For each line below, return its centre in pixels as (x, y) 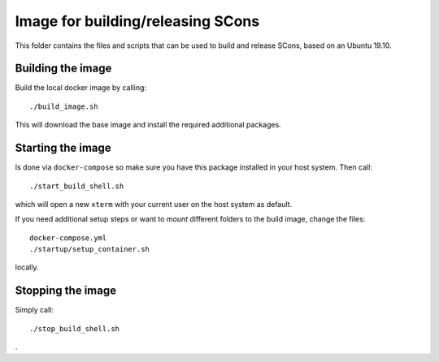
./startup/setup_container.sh (90, 249)
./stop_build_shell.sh (75, 328)
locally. (27, 267)
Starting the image (63, 148)
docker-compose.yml (68, 238)
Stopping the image (66, 291)
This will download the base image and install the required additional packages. (148, 125)
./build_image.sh (64, 106)
